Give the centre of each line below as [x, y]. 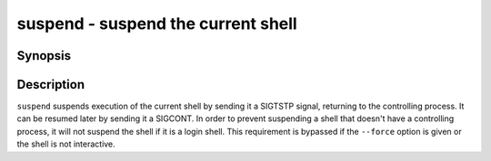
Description [51, 85]
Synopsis [44, 56]
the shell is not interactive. [66, 144]
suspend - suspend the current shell [157, 24]
